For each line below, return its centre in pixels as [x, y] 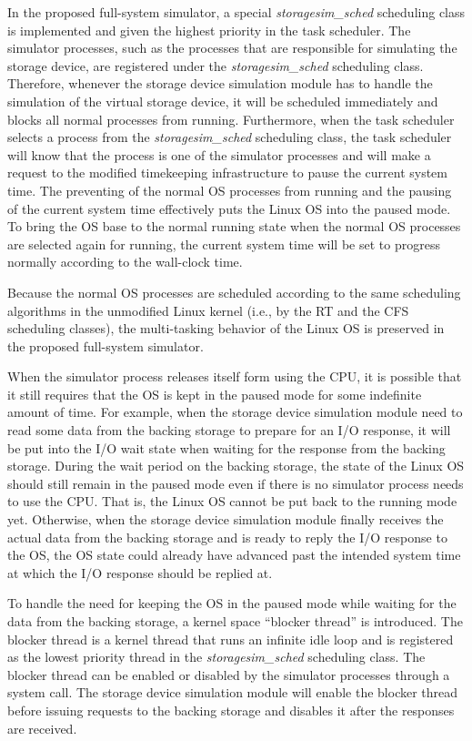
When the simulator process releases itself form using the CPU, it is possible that [235, 376]
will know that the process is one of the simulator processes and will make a [219, 154]
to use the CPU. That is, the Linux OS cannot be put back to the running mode [232, 501]
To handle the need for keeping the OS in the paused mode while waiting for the [232, 603]
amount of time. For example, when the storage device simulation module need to [235, 412]
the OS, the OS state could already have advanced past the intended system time [234, 555]
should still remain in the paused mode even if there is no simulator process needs [236, 483]
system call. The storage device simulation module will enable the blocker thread [233, 692]
